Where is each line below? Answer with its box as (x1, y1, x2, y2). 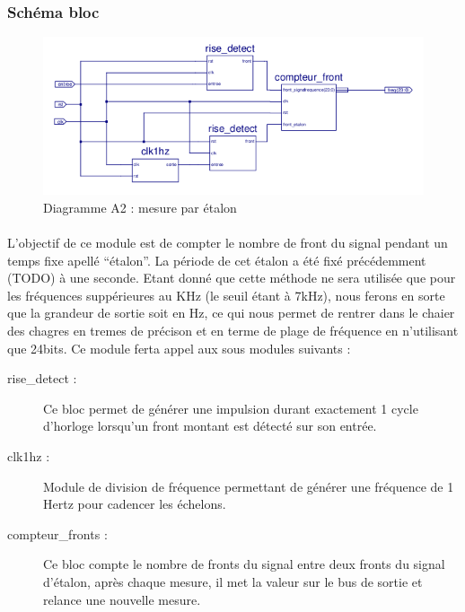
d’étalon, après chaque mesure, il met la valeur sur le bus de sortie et (43, 572, 423, 590)
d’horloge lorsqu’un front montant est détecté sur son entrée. (43, 416, 377, 435)
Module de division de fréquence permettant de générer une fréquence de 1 (43, 476, 454, 495)
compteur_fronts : (7, 524, 108, 543)
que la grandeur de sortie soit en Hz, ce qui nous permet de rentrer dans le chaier (7, 303, 455, 322)
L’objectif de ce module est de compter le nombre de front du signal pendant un (7, 233, 448, 251)
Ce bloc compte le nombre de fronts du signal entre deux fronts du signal (43, 555, 445, 573)
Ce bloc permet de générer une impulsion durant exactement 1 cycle (43, 398, 418, 417)
